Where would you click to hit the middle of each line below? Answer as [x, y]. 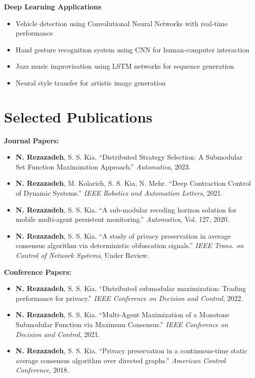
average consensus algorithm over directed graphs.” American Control [121, 360]
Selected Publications [78, 116]
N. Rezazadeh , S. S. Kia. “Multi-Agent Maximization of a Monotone [123, 315]
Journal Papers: [32, 140]
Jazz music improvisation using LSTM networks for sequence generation [125, 66]
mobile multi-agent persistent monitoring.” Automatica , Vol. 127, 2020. [122, 219]
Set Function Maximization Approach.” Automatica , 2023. [103, 166]
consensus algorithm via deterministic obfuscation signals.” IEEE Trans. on [129, 245]
